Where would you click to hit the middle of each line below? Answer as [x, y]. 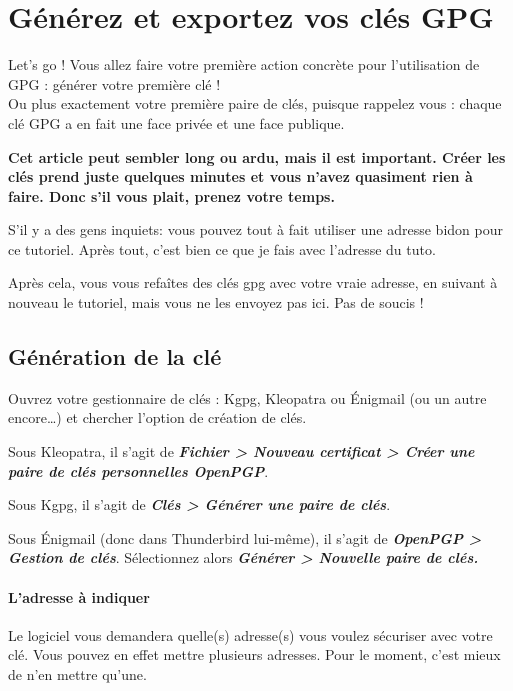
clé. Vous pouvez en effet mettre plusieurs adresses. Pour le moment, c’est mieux [254, 654]
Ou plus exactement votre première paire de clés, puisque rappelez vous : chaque [255, 103]
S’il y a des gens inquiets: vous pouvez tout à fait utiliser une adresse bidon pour [255, 229]
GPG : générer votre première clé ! [114, 83]
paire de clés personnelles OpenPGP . [138, 470]
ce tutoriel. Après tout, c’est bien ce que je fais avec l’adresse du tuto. [222, 248]
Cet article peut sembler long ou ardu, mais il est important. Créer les [257, 156]
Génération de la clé [115, 356]
